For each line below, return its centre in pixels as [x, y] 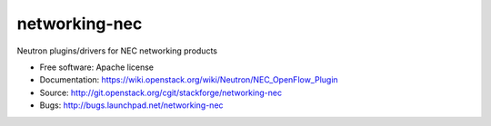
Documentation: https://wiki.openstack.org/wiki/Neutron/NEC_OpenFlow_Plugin [189, 80]
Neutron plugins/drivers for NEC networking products [117, 51]
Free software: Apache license [97, 67]
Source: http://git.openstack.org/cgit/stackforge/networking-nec [160, 92]
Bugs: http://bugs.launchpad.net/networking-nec [131, 105]
